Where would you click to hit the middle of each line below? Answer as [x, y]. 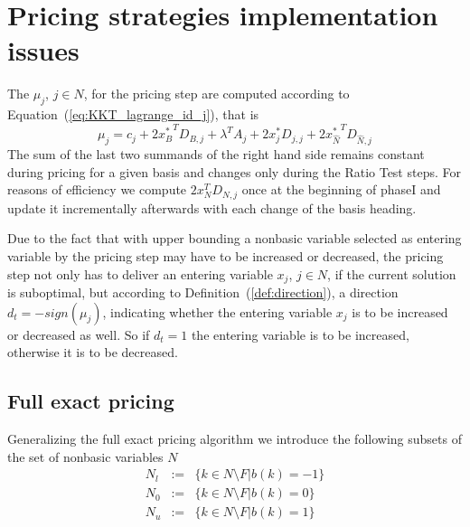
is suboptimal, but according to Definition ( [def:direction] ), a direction [203, 292]
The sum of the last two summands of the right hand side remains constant [216, 154]
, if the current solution [392, 273]
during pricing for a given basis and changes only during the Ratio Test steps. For [234, 171]
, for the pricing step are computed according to [216, 94]
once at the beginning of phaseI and [341, 189]
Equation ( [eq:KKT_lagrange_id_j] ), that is [133, 114]
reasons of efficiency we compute [97, 189]
